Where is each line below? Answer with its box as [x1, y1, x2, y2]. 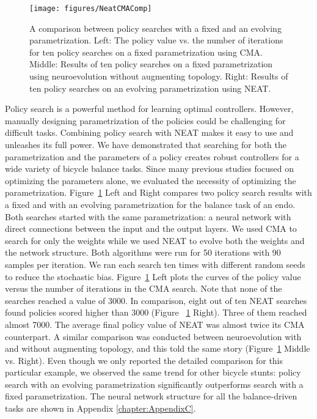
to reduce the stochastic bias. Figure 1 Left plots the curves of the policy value [5, 270, 301, 283]
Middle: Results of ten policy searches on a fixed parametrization [29, 57, 273, 70]
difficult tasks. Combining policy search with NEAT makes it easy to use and [5, 126, 294, 139]
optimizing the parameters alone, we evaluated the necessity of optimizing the [5, 174, 296, 187]
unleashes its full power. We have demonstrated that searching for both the [5, 138, 286, 150]
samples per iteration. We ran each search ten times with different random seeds [5, 258, 305, 270]
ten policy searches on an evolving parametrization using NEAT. [29, 81, 271, 94]
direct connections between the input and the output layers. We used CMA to [5, 222, 297, 235]
